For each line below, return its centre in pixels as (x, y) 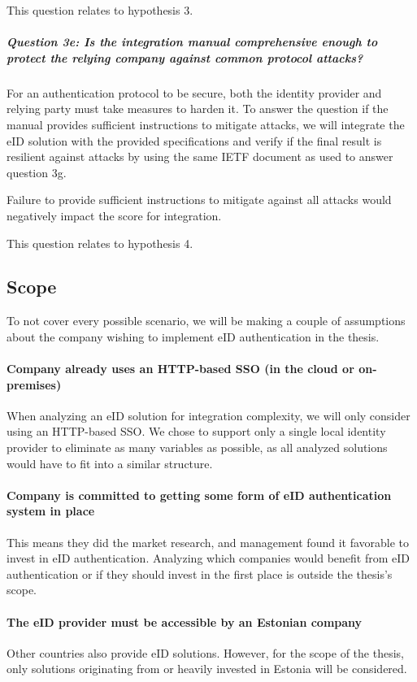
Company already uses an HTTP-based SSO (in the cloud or (180, 369)
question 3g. (37, 172)
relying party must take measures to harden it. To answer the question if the (198, 109)
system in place (51, 511)
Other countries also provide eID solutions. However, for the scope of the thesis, (205, 652)
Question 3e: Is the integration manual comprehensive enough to (192, 42)
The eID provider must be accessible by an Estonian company (185, 621)
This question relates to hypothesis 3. (100, 10)
